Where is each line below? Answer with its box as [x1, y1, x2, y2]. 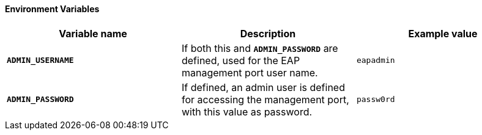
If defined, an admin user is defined [181, 81, 345, 93]
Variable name [59, 27, 127, 40]
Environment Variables [5, 4, 100, 14]
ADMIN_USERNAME [7, 56, 74, 65]
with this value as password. [181, 105, 313, 118]
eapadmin [356, 56, 395, 65]
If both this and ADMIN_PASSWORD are [181, 42, 338, 54]
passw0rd [356, 95, 395, 104]
